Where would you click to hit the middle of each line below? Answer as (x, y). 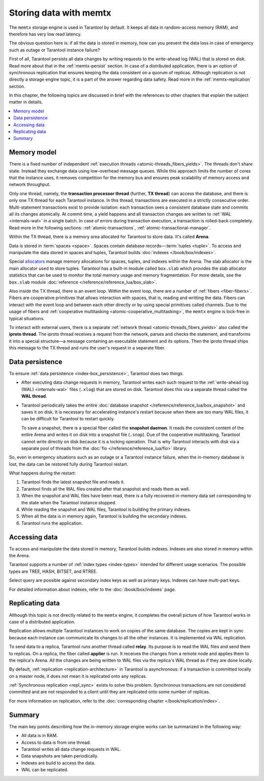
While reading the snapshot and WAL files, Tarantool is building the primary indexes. (106, 510)
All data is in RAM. (40, 736)
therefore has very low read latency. (45, 34)
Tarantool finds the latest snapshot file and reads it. (73, 482)
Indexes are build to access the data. (58, 763)
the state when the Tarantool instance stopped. (69, 502)
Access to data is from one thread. (56, 742)
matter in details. (26, 102)
